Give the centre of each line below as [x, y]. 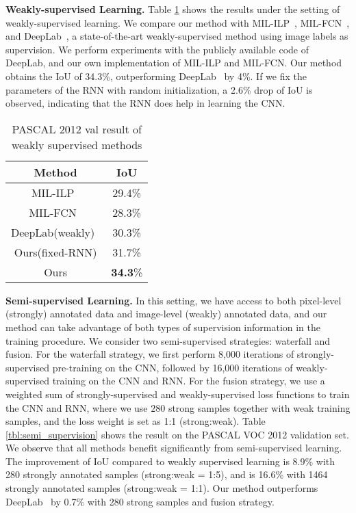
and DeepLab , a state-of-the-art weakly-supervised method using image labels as [177, 36]
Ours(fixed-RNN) [55, 252]
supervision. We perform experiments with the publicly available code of [157, 49]
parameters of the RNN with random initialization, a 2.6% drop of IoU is [159, 89]
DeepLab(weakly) [53, 232]
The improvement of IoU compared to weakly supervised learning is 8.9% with [170, 461]
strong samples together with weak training [259, 407]
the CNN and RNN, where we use [77, 407]
